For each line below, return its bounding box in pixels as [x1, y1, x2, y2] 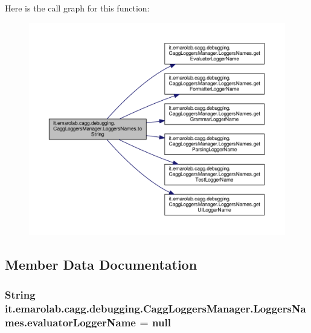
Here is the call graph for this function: [5, 2, 150, 14]
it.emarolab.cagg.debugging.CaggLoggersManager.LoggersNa [5, 300, 306, 316]
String [5, 287, 36, 302]
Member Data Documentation [5, 255, 197, 274]
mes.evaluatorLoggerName [5, 314, 136, 329]
